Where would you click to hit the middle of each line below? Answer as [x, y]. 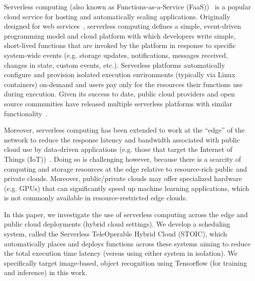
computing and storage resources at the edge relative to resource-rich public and [126, 168]
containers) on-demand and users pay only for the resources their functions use [123, 84]
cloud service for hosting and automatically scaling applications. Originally [117, 16]
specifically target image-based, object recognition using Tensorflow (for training [126, 262]
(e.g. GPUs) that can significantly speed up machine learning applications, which [127, 188]
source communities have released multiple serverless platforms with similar [118, 103]
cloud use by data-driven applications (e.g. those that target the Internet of [118, 149]
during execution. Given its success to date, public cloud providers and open [120, 94]
